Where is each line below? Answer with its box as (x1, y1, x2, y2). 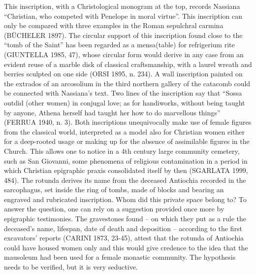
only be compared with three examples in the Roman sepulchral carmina (4, 20, 224, 31)
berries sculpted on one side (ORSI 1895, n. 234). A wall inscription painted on (4, 69, 243, 79)
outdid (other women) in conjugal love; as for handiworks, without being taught (4, 97, 245, 107)
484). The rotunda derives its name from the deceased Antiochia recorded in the (4, 174, 246, 185)
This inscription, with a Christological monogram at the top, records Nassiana (4, 1, 240, 11)
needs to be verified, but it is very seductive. (4, 262, 138, 272)
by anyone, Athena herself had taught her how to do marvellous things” (4, 107, 221, 117)
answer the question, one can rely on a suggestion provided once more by (4, 204, 224, 214)
